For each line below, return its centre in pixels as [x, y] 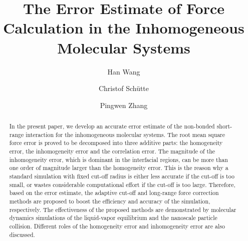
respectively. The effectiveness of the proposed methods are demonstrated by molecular [123, 209]
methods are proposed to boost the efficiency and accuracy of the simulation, [110, 201]
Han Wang [124, 71]
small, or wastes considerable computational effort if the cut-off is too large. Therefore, [122, 184]
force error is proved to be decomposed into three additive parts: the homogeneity [116, 143]
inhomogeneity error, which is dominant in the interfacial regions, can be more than [118, 159]
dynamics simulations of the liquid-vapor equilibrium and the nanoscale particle [113, 218]
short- [224, 126]
